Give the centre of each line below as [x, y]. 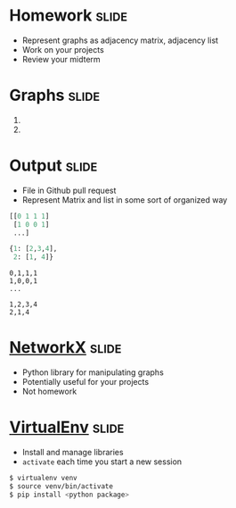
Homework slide [68, 16]
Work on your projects [63, 49]
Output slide [53, 166]
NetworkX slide [65, 348]
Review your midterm [61, 59]
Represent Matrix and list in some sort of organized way [125, 200]
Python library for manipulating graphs [93, 372]
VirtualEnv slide [67, 427]
